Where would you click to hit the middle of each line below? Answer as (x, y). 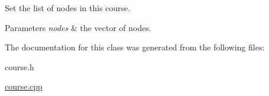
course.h (19, 66)
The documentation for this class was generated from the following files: (135, 47)
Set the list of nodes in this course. (68, 8)
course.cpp (24, 86)
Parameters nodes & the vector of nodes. (78, 27)
